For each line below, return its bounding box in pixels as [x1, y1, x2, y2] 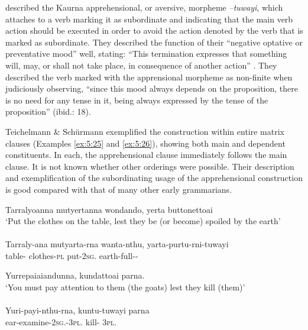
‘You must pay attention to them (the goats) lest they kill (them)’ [5, 281, 245, 293]
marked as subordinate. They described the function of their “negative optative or [5, 35, 303, 48]
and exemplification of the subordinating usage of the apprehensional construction [5, 172, 303, 184]
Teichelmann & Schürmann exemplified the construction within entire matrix [5, 125, 284, 137]
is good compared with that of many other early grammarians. [5, 183, 232, 195]
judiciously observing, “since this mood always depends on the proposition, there [5, 82, 298, 95]
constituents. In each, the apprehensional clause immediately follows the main [5, 148, 287, 161]
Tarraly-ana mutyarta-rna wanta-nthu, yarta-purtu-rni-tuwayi [5, 238, 229, 250]
